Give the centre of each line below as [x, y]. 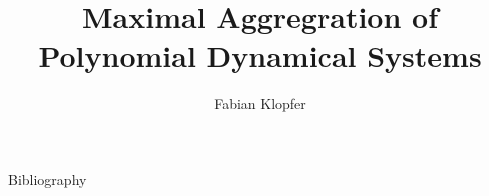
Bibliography [47, 178]
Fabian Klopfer [260, 103]
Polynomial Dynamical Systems [260, 55]
